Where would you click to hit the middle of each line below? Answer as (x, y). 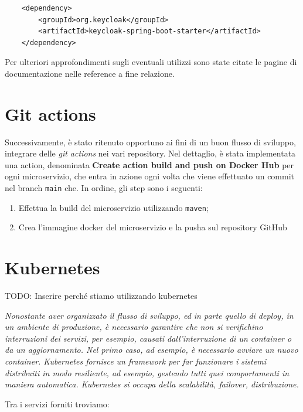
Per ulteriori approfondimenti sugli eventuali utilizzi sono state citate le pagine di (151, 62)
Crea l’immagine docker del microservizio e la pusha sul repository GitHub (153, 227)
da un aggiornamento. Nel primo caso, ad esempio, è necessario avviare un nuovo (151, 350)
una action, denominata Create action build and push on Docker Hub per (149, 164)
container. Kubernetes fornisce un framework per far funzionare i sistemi (135, 361)
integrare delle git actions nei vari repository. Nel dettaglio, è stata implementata (150, 153)
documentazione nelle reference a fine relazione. (90, 73)
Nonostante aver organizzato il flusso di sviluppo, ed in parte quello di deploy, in (149, 315)
